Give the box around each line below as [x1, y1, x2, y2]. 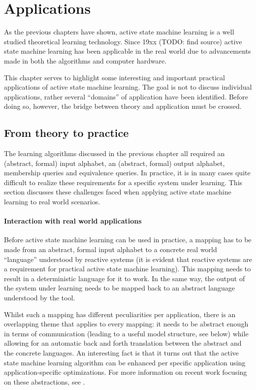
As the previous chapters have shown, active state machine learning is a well [4, 27, 234, 37]
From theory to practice [4, 125, 129, 140]
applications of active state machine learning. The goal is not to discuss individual [4, 82, 252, 92]
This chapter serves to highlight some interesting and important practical [4, 72, 225, 82]
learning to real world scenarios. [4, 196, 100, 207]
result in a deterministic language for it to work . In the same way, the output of [4, 273, 245, 283]
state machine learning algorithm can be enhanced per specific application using [4, 357, 246, 367]
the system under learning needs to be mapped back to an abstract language [4, 283, 235, 293]
